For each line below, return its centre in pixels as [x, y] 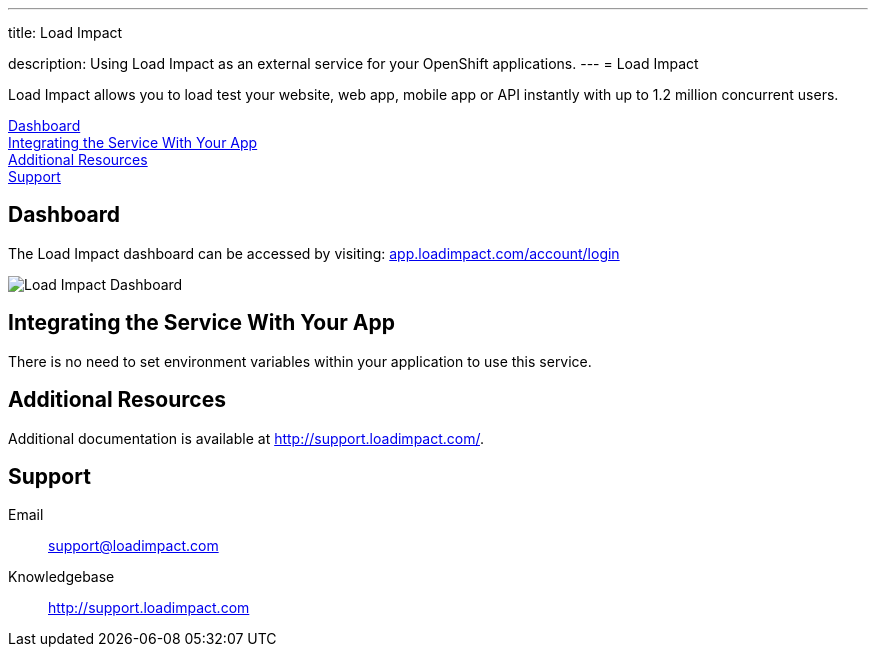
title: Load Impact [65, 32]
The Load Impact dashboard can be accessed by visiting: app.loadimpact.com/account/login [314, 253]
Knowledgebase [61, 577]
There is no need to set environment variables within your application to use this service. [300, 361]
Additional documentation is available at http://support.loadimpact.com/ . [246, 438]
